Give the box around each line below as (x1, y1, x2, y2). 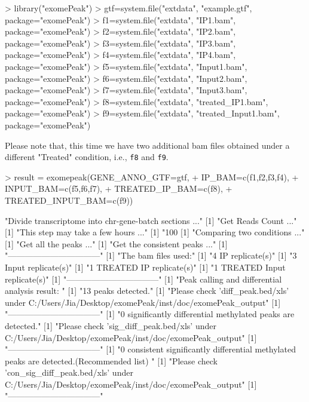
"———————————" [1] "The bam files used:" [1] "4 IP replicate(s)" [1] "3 (5, 249, 297, 262)
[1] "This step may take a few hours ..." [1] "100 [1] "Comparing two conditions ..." (5, 226, 305, 238)
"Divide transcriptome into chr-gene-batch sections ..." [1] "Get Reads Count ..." (5, 214, 297, 226)
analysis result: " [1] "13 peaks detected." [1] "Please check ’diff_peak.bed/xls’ (5, 284, 289, 297)
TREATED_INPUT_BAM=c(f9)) (5, 194, 133, 206)
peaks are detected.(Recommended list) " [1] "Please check (5, 354, 218, 367)
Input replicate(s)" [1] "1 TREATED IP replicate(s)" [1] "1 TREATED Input (5, 260, 286, 273)
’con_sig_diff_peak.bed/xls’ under (5, 366, 133, 379)
